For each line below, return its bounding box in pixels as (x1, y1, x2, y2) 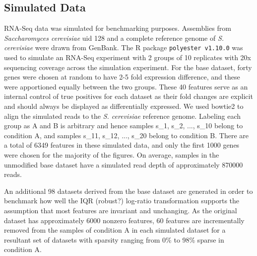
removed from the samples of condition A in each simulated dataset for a (4, 225, 226, 235)
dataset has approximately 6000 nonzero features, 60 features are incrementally (4, 215, 245, 225)
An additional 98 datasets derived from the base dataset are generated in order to (4, 185, 253, 196)
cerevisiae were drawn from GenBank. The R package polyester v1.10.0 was (4, 42, 243, 53)
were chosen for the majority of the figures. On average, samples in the (4, 149, 219, 160)
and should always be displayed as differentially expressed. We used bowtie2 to (4, 101, 244, 111)
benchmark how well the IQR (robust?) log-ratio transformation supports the (4, 195, 240, 206)
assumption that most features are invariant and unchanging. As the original (4, 205, 237, 215)
